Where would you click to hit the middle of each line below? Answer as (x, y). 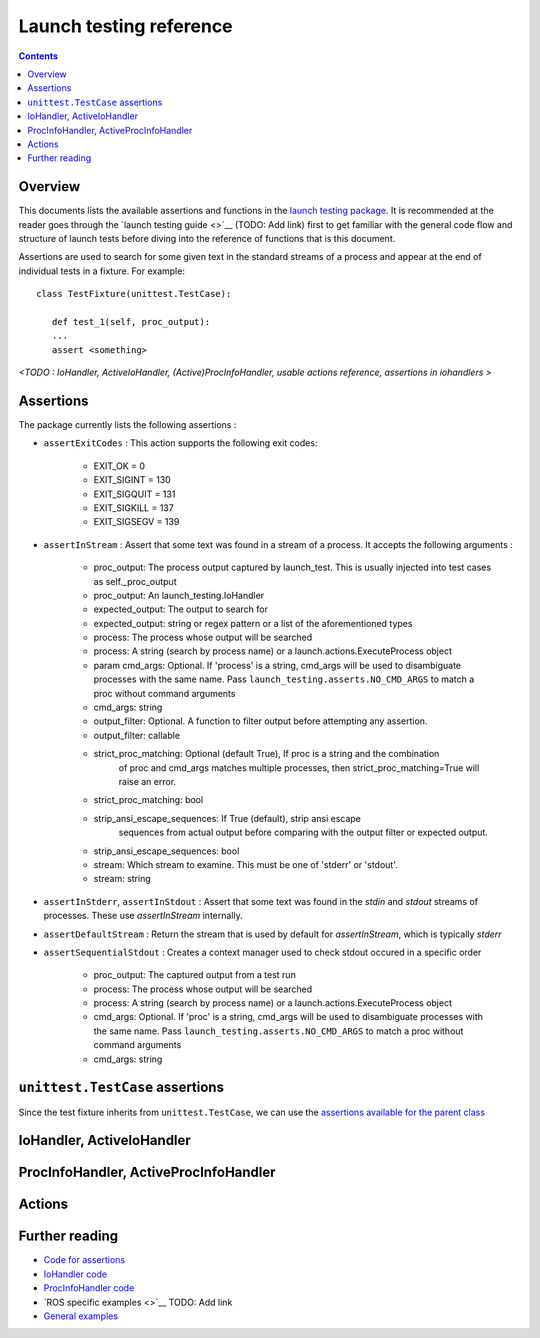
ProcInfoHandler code (89, 1288)
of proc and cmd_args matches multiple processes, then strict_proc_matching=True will (299, 767)
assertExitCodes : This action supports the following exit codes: (180, 443)
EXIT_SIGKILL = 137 (133, 507)
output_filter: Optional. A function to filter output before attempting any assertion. (260, 721)
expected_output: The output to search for (181, 609)
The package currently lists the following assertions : (127, 424)
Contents (38, 56)
